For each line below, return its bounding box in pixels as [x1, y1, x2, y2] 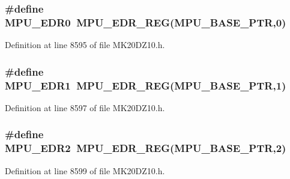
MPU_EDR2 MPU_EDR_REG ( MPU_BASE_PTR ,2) [5, 141, 286, 156]
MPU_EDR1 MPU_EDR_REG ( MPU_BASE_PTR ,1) [5, 77, 286, 93]
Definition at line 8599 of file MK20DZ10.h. [5, 164, 165, 177]
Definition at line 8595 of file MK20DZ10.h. [5, 38, 165, 51]
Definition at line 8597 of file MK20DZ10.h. [5, 101, 165, 114]
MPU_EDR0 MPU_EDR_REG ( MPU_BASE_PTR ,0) [5, 14, 286, 29]
